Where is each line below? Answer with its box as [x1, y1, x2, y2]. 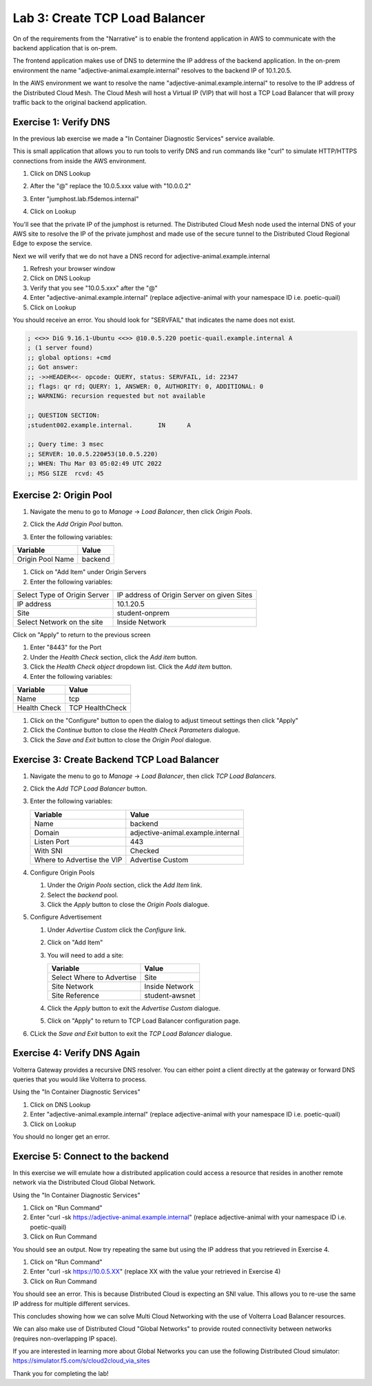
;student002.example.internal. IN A [27, 421, 191, 429]
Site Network [51, 981, 94, 991]
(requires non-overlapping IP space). [12, 1334, 118, 1343]
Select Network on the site [17, 617, 103, 626]
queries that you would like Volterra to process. [12, 1075, 147, 1083]
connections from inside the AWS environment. [12, 156, 147, 165]
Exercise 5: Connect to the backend [12, 1150, 169, 1162]
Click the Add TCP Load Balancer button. [30, 784, 147, 793]
